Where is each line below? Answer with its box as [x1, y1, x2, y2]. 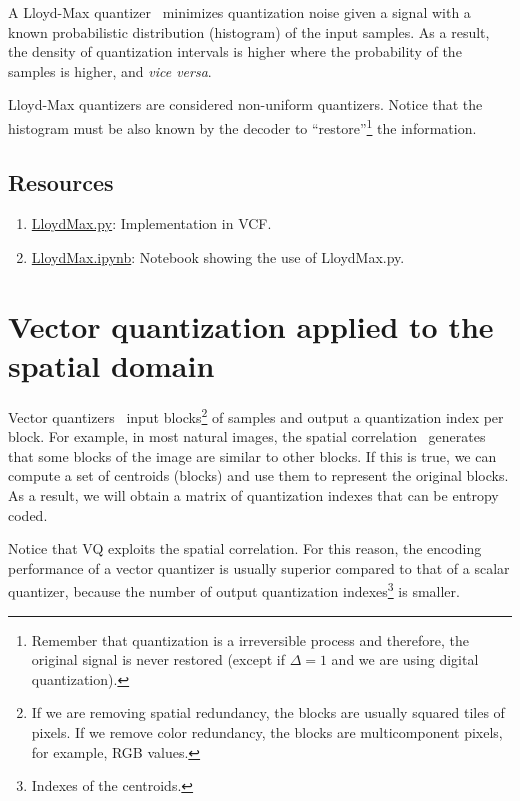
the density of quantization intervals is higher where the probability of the [8, 41, 462, 62]
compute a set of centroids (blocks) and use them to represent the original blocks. [8, 465, 509, 486]
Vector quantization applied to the [8, 305, 494, 346]
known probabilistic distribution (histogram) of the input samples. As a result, [8, 21, 490, 42]
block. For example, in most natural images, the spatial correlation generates [8, 426, 486, 447]
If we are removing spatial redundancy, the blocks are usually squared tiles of [31, 702, 505, 723]
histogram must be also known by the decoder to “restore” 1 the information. [8, 114, 477, 138]
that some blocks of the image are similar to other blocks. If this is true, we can [8, 445, 497, 466]
